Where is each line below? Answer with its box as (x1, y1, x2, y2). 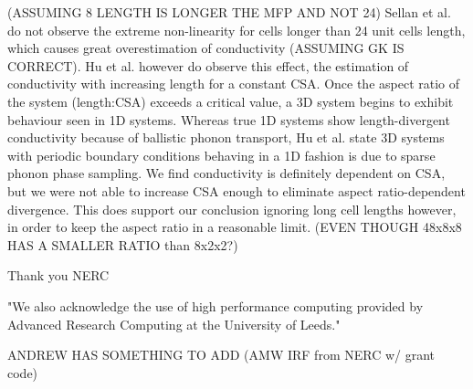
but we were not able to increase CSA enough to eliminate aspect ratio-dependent (7, 181, 466, 200)
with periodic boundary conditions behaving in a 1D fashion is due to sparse (7, 145, 436, 164)
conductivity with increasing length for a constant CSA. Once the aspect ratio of (7, 74, 460, 93)
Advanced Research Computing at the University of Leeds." (7, 314, 341, 333)
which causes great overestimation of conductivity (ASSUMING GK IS (7, 38, 405, 58)
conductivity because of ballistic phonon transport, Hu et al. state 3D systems (7, 128, 445, 147)
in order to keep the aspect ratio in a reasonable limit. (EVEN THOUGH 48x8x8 (7, 217, 462, 237)
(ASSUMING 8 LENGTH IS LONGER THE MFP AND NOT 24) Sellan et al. (7, 3, 451, 21)
